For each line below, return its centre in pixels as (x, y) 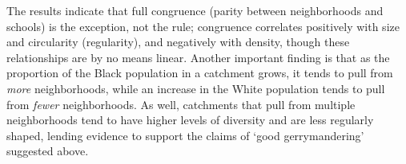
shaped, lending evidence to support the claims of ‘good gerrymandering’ (185, 135)
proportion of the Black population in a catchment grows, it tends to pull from (200, 73)
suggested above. (48, 151)
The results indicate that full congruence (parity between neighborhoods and (195, 10)
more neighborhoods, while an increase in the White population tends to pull (196, 88)
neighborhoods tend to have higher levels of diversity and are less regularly (190, 120)
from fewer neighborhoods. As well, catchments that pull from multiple (181, 104)
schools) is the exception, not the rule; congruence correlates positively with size (203, 26)
